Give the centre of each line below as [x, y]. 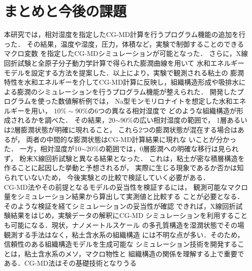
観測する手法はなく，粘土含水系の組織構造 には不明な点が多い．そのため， [124, 234]
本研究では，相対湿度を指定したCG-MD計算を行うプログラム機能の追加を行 [125, 34]
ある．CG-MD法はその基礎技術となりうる [70, 263]
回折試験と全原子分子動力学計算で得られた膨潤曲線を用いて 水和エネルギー [124, 63]
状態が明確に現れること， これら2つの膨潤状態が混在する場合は [136, 130]
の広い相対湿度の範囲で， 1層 [180, 120]
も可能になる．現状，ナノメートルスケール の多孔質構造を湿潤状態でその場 [124, 225]
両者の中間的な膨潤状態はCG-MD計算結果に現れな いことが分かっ [131, 139]
